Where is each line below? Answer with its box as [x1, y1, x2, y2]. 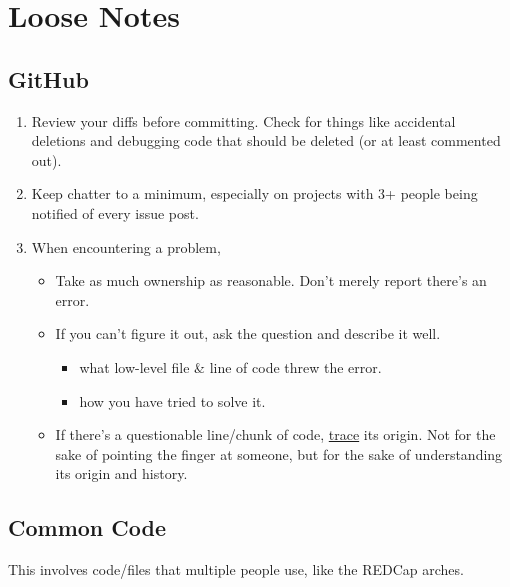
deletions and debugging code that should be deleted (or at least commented [31, 130, 501, 151]
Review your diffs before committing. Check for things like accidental [31, 110, 456, 131]
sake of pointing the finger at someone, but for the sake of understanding [55, 443, 503, 464]
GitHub [8, 63, 89, 94]
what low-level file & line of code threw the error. [79, 356, 382, 377]
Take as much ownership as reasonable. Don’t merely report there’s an [55, 270, 487, 291]
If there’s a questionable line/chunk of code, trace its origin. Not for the [55, 424, 496, 445]
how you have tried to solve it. [79, 390, 266, 411]
